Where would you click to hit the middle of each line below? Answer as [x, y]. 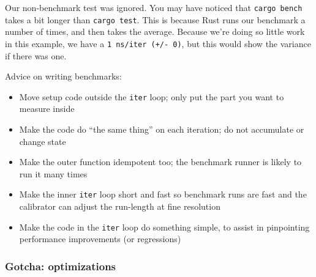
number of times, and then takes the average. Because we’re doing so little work [155, 31]
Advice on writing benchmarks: [63, 76]
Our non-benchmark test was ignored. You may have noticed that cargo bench [154, 7]
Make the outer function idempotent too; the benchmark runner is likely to [160, 162]
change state [43, 141]
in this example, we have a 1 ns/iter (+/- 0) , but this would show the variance [158, 43]
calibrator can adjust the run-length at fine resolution [120, 206]
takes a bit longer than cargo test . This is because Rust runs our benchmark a [155, 19]
